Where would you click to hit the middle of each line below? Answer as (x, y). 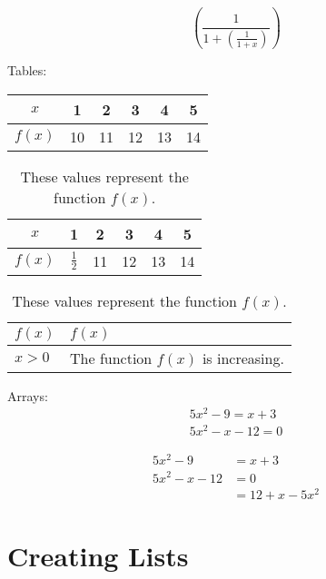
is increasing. (243, 358)
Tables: (27, 69)
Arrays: (28, 395)
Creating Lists (98, 555)
